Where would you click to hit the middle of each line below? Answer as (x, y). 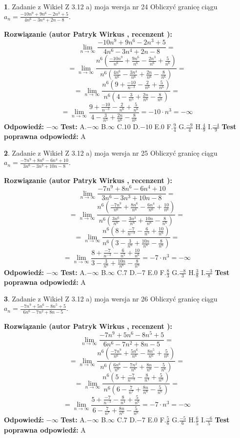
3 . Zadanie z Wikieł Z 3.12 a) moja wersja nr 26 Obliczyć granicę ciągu (111, 298)
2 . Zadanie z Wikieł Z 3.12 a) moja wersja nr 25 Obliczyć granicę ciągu (111, 152)
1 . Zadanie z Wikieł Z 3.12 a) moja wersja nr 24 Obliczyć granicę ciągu (111, 6)
